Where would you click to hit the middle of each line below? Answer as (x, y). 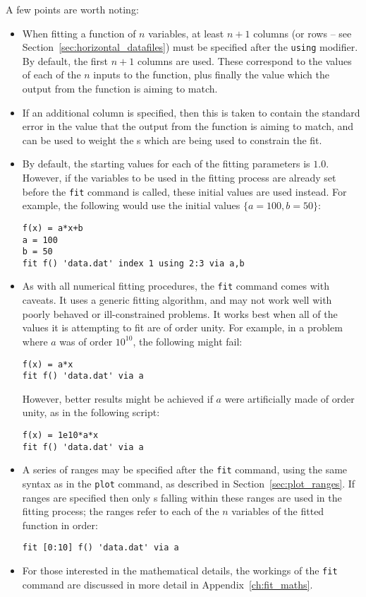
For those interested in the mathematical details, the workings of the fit (180, 571)
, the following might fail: (188, 341)
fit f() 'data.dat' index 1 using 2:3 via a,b (133, 263)
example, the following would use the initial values (131, 205)
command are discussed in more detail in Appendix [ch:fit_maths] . (167, 584)
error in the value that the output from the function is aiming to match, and (188, 126)
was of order (86, 341)
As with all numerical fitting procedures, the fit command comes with (176, 286)
